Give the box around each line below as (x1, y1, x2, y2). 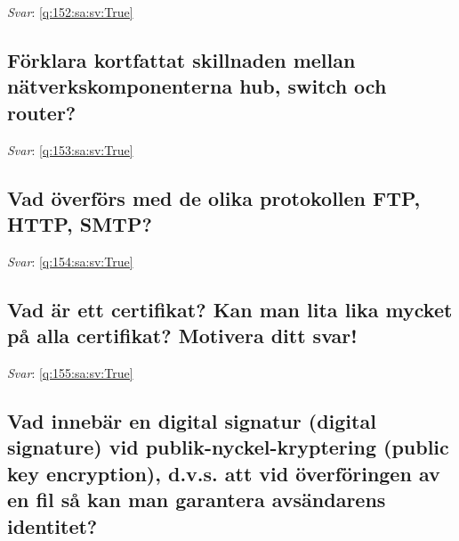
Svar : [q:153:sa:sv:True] (7, 140, 133, 159)
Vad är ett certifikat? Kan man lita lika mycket (7, 295, 453, 323)
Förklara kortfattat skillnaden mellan (7, 45, 356, 73)
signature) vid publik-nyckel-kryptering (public (7, 433, 449, 461)
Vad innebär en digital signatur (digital (7, 406, 376, 434)
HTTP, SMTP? (7, 209, 152, 237)
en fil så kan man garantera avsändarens (7, 486, 386, 513)
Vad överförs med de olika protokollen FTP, (7, 184, 421, 211)
